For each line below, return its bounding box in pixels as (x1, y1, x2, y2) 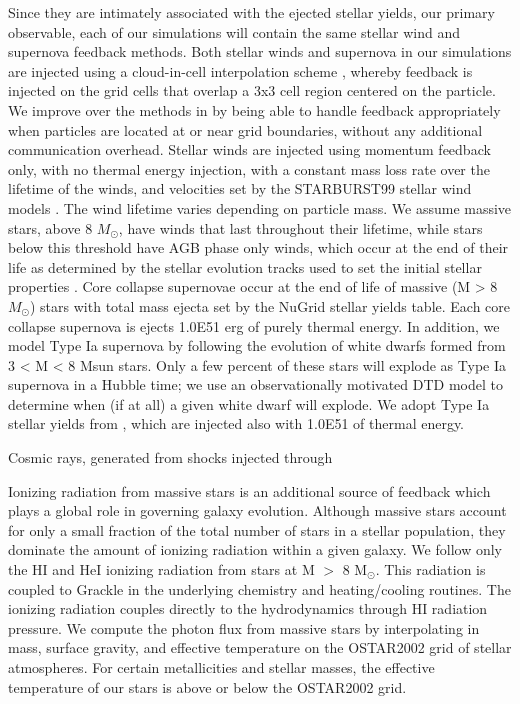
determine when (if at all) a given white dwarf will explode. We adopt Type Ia (8, 393, 490, 414)
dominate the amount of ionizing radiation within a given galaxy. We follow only (8, 539, 502, 560)
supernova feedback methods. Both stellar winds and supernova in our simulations (8, 41, 512, 62)
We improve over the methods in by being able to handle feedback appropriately (8, 99, 501, 120)
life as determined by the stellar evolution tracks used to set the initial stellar (8, 256, 482, 277)
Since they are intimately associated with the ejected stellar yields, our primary (8, 2, 495, 22)
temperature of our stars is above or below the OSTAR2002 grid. (8, 676, 407, 697)
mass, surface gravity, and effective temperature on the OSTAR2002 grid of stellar (8, 637, 512, 658)
